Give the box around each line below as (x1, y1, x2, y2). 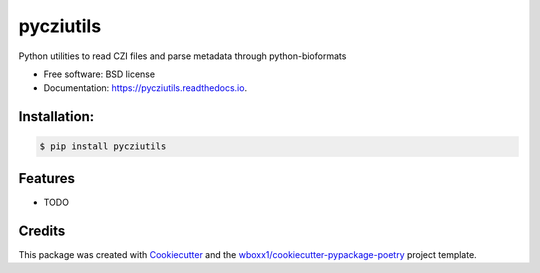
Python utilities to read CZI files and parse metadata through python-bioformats (18, 50, 347, 62)
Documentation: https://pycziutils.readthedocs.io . (43, 82, 248, 94)
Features (18, 170, 75, 187)
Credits (18, 222, 66, 239)
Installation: (18, 108, 95, 125)
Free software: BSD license (43, 68, 155, 80)
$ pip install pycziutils (39, 141, 167, 152)
